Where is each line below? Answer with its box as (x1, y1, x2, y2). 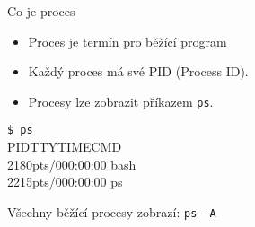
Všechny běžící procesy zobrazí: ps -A (7, 202, 216, 221)
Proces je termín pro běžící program (28, 31, 227, 50)
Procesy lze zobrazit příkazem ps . (28, 92, 214, 110)
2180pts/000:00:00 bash (7, 154, 136, 173)
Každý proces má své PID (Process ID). (28, 62, 249, 81)
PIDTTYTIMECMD (7, 137, 122, 156)
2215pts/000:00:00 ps (7, 172, 123, 191)
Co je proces (7, 2, 75, 20)
